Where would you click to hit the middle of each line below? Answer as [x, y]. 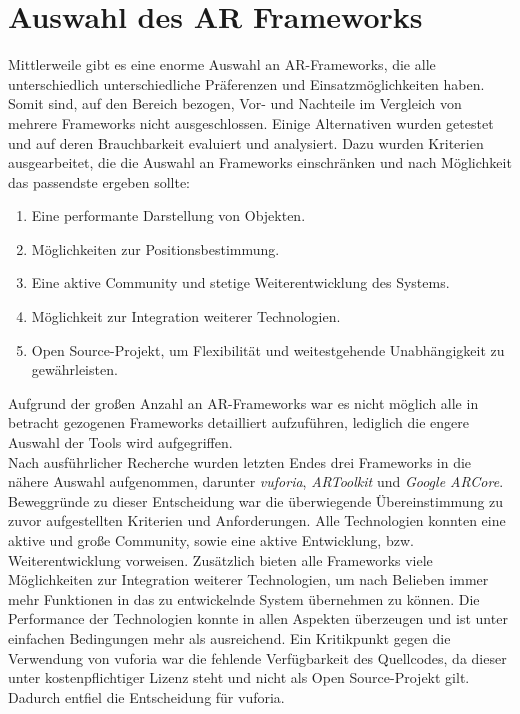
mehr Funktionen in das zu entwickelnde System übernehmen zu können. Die [244, 598]
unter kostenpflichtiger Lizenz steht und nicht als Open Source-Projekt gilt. [239, 677]
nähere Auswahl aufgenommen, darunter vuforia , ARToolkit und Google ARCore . [256, 481]
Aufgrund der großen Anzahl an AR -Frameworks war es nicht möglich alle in [243, 402]
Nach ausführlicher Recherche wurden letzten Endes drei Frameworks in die [240, 461]
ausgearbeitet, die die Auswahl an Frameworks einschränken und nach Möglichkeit [260, 162]
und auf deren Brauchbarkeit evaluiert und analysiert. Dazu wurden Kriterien [246, 142]
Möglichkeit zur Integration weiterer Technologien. [186, 316]
